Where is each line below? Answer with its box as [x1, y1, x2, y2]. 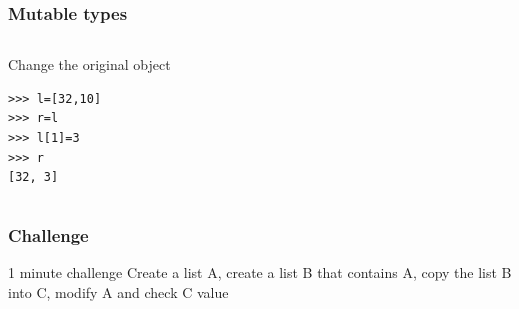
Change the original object [8, 54, 171, 75]
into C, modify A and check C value [8, 281, 229, 302]
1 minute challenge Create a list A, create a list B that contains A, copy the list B [8, 262, 512, 282]
